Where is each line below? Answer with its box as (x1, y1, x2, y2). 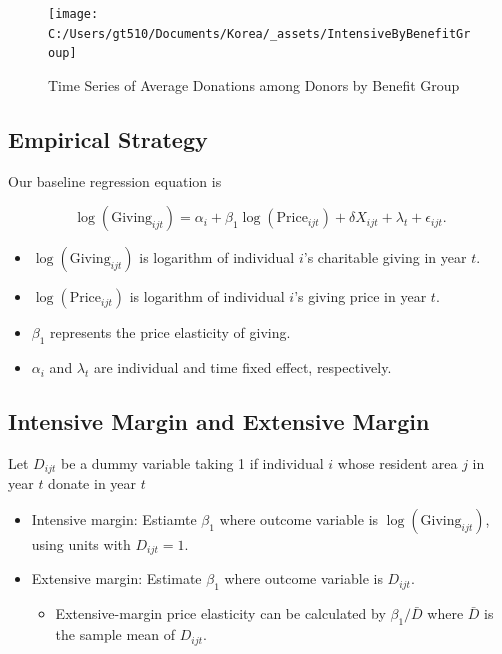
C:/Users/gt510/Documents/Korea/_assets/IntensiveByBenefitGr (48, 26, 471, 41)
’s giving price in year (294, 286, 427, 307)
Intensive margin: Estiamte (31, 509, 197, 529)
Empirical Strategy (8, 123, 208, 154)
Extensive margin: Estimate (31, 568, 202, 589)
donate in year (48, 473, 137, 494)
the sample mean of (55, 624, 176, 645)
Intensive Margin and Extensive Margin (8, 406, 430, 437)
